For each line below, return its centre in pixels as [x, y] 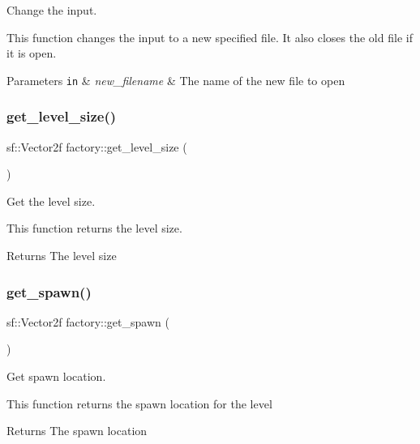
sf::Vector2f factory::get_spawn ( [88, 321]
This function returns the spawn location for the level [139, 403]
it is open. [32, 53]
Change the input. [52, 10]
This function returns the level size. [94, 228]
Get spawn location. [56, 376]
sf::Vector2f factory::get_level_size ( [97, 146]
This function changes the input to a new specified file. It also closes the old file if [210, 37]
